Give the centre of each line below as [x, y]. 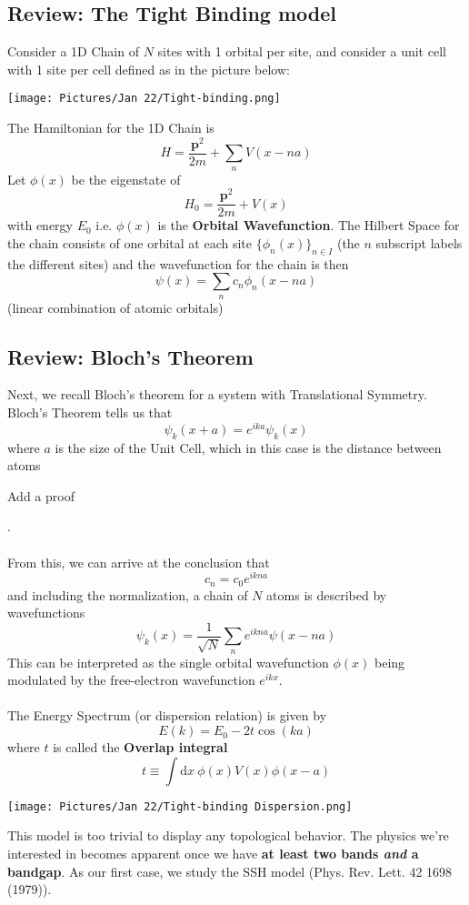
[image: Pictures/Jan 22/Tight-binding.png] [144, 99]
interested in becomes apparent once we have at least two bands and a [213, 853]
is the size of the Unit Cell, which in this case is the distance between [248, 447]
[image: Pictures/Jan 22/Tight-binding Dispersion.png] [180, 806]
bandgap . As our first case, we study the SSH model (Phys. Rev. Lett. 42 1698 [230, 871]
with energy [40, 225]
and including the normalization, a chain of [128, 594]
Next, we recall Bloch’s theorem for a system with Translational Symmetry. [217, 394]
